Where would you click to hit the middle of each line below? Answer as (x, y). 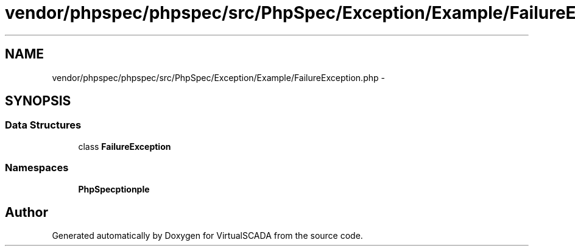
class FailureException (125, 146)
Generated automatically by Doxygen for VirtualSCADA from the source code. (207, 236)
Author (26, 212)
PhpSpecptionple (114, 189)
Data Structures (43, 125)
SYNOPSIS (38, 101)
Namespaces (37, 168)
